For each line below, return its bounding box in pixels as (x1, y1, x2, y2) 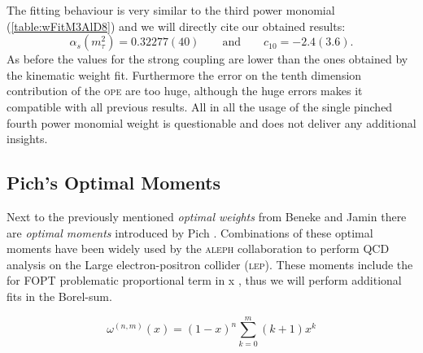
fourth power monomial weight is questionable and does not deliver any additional (7, 114, 416, 131)
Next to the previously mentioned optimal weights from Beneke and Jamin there (7, 207, 407, 224)
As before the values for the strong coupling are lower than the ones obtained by (7, 50, 408, 68)
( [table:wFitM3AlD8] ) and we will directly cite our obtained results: (7, 17, 346, 34)
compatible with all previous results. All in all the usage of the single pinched (7, 98, 393, 115)
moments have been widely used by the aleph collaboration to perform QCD (7, 240, 390, 257)
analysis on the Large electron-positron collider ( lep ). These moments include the (7, 255, 413, 272)
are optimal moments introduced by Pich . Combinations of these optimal (7, 224, 373, 241)
